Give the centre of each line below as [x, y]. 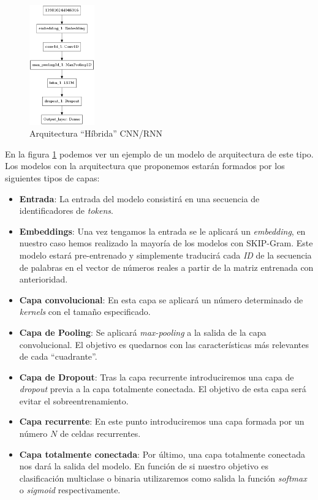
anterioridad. [44, 279]
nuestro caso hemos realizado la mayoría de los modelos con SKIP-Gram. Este [166, 243]
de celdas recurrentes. [100, 434]
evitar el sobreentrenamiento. [74, 400]
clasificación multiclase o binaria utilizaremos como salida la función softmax [163, 478]
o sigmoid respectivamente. [70, 490]
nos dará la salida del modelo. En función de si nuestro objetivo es [144, 466]
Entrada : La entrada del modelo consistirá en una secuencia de [139, 198]
